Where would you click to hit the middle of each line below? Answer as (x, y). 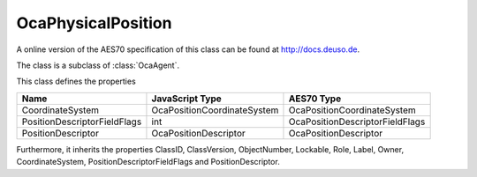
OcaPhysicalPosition (94, 23)
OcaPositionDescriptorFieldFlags (357, 122)
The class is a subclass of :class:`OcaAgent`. (98, 65)
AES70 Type (315, 99)
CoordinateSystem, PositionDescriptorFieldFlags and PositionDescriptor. (148, 162)
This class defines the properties (76, 81)
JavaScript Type (187, 99)
